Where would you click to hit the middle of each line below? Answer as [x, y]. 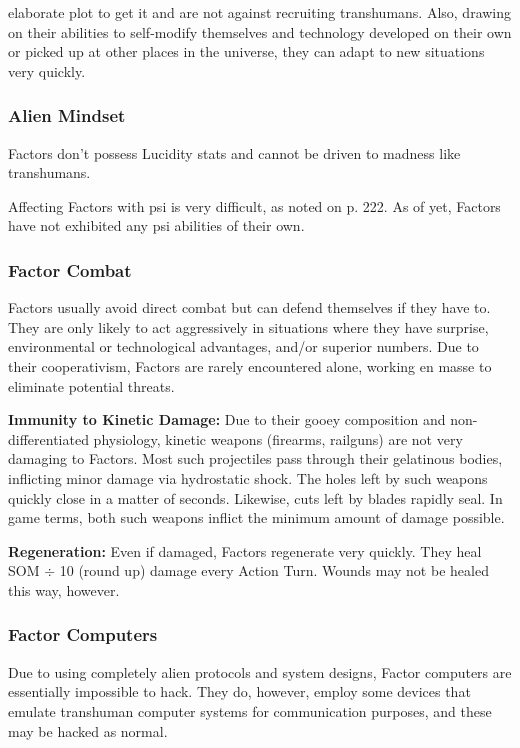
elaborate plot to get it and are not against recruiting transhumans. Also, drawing [260, 12]
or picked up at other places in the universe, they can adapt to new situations [246, 51]
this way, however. [64, 589]
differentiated [48, 438]
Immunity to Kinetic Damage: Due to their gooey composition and [227, 419]
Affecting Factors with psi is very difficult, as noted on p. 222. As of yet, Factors [254, 205]
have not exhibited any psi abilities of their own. [156, 225]
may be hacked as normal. [88, 730]
